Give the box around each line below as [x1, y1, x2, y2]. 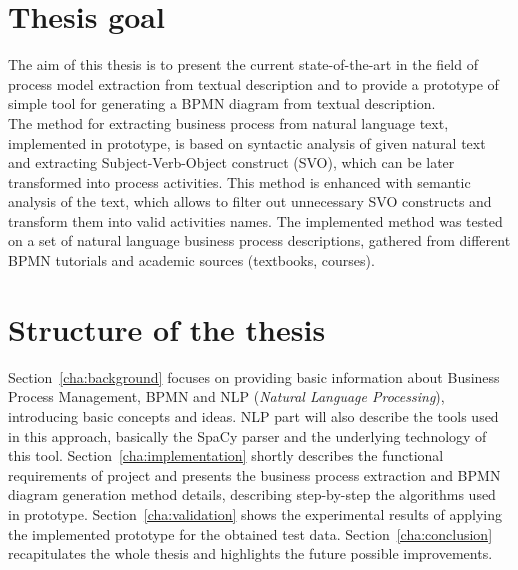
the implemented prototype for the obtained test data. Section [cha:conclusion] [8, 523, 493, 544]
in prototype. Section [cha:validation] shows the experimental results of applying [8, 503, 502, 524]
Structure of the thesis [8, 308, 326, 349]
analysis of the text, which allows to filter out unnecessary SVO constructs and [8, 191, 492, 212]
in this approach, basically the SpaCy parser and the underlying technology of [8, 425, 487, 446]
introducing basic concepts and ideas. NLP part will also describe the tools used [8, 405, 499, 426]
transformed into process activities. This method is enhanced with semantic [8, 171, 471, 192]
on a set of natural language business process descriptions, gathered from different [8, 230, 511, 251]
